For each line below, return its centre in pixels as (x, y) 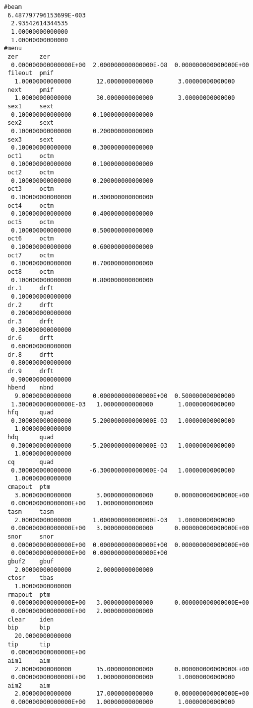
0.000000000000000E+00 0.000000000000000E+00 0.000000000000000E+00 (130, 545)
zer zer (29, 56)
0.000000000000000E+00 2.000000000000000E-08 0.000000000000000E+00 (130, 65)
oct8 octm (31, 272)
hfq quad (31, 413)
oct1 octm (31, 156)
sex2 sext (31, 123)
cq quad (31, 462)
